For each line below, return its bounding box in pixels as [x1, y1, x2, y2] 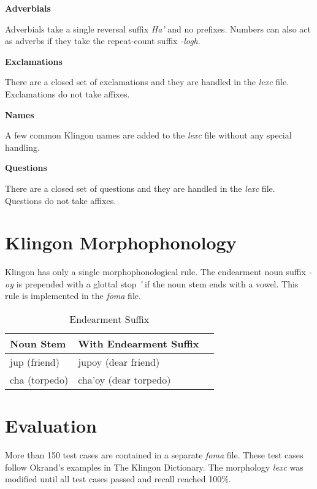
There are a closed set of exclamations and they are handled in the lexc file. [5, 75, 289, 88]
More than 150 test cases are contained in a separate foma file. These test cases [5, 449, 304, 461]
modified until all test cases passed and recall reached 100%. [5, 472, 231, 485]
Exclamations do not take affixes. [5, 87, 130, 100]
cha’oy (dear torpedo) [78, 373, 171, 387]
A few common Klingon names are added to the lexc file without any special [5, 129, 292, 142]
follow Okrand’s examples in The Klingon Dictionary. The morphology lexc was [5, 460, 304, 473]
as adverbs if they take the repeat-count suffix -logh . [5, 34, 201, 47]
